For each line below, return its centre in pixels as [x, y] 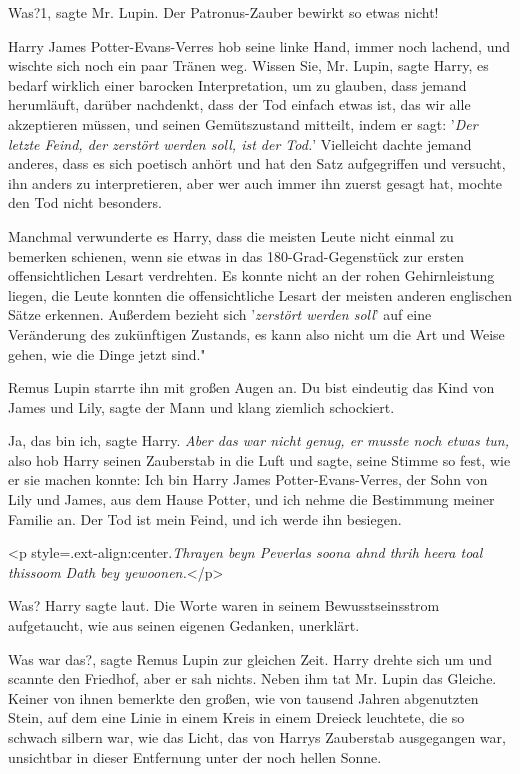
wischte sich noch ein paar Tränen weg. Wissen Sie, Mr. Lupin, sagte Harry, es [248, 65]
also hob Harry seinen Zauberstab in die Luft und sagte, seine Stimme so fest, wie [259, 459]
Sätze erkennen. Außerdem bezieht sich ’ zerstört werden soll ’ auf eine [220, 314]
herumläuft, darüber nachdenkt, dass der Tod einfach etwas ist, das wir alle [239, 104]
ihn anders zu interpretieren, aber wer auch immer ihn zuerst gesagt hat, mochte [255, 182]
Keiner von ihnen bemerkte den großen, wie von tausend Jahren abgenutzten [243, 697]
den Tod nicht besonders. [85, 202]
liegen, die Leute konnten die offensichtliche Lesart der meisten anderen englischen [260, 294]
